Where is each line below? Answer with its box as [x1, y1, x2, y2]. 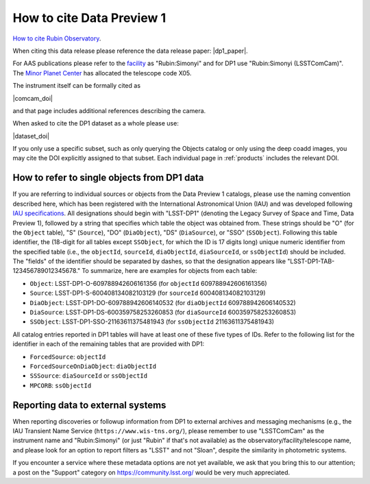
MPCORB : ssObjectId [29, 381, 92, 389]
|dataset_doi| [12, 132, 50, 140]
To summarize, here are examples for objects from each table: [82, 267, 258, 275]
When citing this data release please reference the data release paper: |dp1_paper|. [12, 47, 248, 55]
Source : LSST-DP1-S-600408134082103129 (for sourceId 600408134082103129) [29, 289, 267, 298]
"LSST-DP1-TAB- [287, 257, 335, 265]
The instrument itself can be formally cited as [12, 82, 140, 90]
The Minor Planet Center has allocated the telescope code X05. [12, 69, 192, 77]
